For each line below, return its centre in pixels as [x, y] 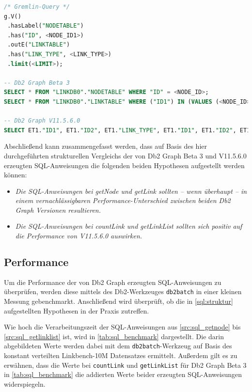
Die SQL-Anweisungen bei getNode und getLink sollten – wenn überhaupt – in [131, 191]
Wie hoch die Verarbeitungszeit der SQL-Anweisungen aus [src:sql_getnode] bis [122, 327]
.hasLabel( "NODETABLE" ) [46, 26]
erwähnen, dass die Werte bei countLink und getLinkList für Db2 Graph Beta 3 [125, 365]
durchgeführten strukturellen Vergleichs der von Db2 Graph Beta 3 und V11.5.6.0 [125, 155]
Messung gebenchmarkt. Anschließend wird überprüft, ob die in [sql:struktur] [118, 301]
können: [16, 175]
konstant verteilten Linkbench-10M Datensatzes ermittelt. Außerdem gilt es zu [121, 355]
